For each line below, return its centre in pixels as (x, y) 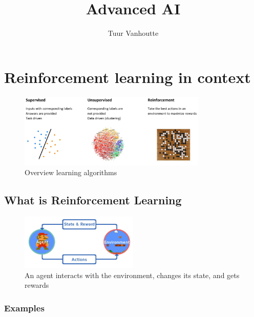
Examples (24, 308)
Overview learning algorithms (71, 172)
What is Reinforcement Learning (93, 200)
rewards (37, 285)
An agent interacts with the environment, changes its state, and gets (132, 275)
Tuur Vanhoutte (133, 33)
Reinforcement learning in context (128, 77)
